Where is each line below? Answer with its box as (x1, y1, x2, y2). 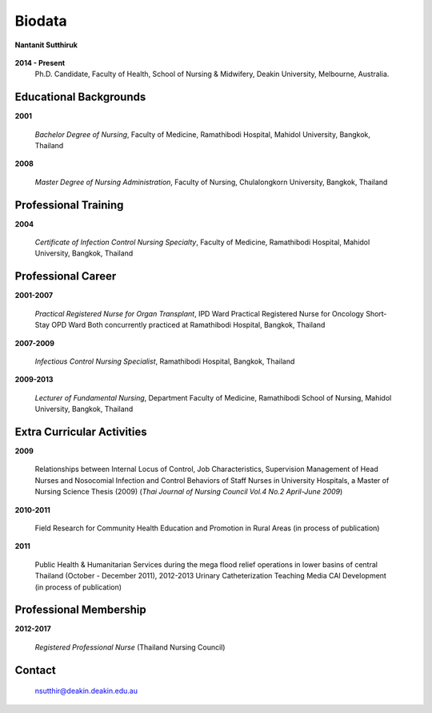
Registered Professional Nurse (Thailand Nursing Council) (34, 642, 226, 652)
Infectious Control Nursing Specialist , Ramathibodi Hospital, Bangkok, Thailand (34, 356, 295, 366)
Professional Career (14, 269, 117, 284)
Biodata (14, 12, 67, 30)
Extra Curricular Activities (14, 425, 147, 438)
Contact (14, 663, 56, 677)
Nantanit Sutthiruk (14, 40, 78, 50)
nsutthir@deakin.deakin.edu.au (34, 686, 138, 696)
